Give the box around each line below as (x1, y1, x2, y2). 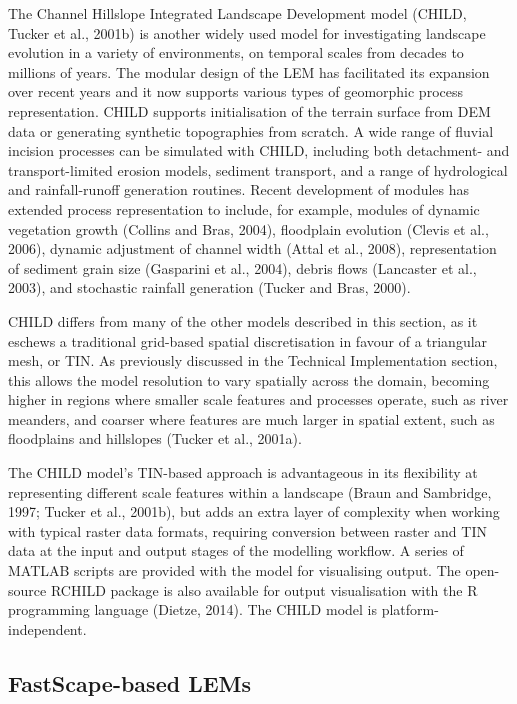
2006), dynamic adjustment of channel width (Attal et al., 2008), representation (8, 238, 497, 259)
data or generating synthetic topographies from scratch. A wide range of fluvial (8, 120, 494, 141)
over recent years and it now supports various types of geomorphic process (8, 81, 463, 102)
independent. (8, 618, 87, 639)
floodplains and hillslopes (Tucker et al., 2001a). (8, 428, 302, 449)
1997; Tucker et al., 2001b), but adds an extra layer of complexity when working (8, 501, 500, 522)
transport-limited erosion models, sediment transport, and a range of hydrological (8, 159, 508, 180)
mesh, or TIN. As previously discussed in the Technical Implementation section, (8, 350, 498, 371)
